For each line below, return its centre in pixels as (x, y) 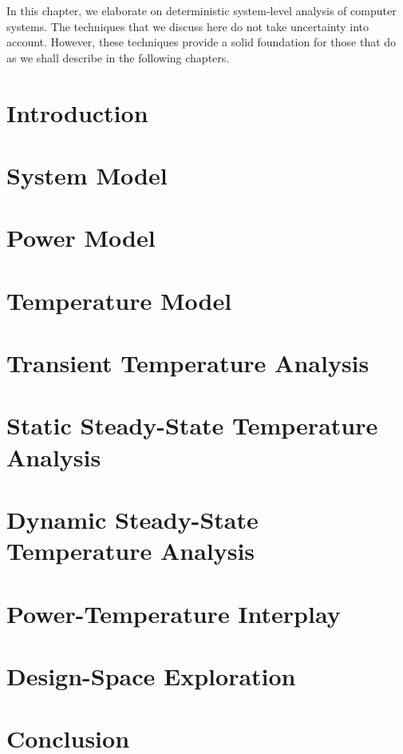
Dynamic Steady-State (132, 519)
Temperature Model (119, 300)
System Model (87, 175)
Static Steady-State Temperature (192, 425)
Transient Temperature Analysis (188, 363)
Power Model (81, 238)
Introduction (77, 112)
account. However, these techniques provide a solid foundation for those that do (201, 42)
